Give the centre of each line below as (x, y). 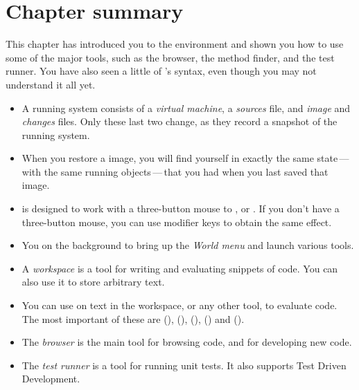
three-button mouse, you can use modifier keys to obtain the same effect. (177, 222)
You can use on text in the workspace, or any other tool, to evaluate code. (179, 305)
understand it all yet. (51, 84)
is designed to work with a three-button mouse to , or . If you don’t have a (181, 208)
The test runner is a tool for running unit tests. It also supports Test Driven (184, 365)
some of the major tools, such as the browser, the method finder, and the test (170, 57)
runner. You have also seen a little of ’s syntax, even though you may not (161, 71)
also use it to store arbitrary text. (93, 282)
